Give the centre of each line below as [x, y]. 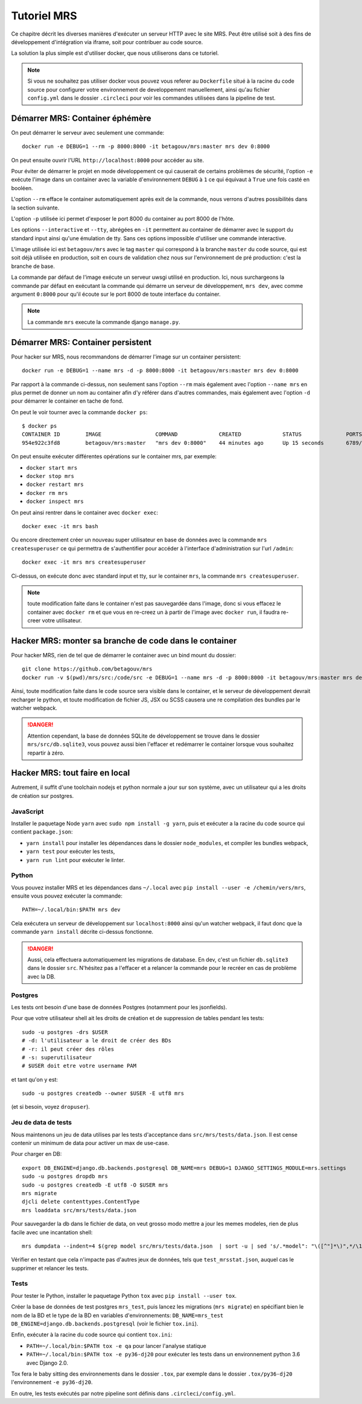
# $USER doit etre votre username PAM [79, 1066]
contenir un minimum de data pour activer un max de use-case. [90, 1143]
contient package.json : [42, 832]
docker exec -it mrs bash [60, 526]
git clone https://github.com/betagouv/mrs [87, 669]
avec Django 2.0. [47, 1363]
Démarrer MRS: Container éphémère [81, 118]
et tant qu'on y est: [35, 1079]
